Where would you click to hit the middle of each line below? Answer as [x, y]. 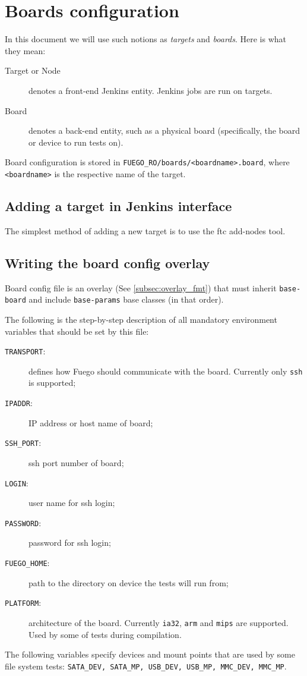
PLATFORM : [23, 603]
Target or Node [33, 70]
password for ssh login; [70, 543]
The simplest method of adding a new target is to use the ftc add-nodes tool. [145, 230]
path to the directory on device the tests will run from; [129, 582]
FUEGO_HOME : [27, 562]
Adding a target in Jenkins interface [118, 205]
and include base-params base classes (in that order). [126, 299]
